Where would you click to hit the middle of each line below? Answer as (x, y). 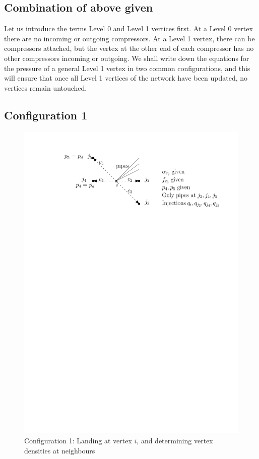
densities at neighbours (60, 450)
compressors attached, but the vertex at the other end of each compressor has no (129, 48)
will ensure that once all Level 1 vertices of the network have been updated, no (126, 78)
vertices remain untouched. (46, 87)
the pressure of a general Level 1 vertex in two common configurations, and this (127, 68)
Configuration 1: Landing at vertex (78, 441)
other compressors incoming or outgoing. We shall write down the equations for (127, 58)
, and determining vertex (175, 441)
